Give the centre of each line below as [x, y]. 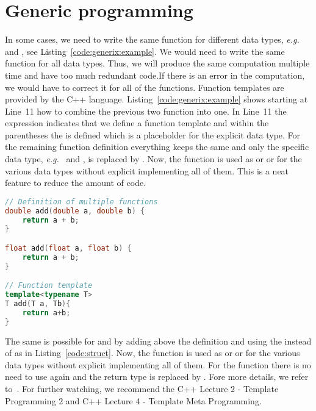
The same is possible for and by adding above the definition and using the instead [158, 341]
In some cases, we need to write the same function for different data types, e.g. [152, 39]
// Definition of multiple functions [81, 202]
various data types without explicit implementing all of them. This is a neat [147, 170]
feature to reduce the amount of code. [76, 183]
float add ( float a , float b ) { [68, 248]
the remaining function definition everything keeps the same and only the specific [157, 147]
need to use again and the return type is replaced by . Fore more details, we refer [157, 377]
